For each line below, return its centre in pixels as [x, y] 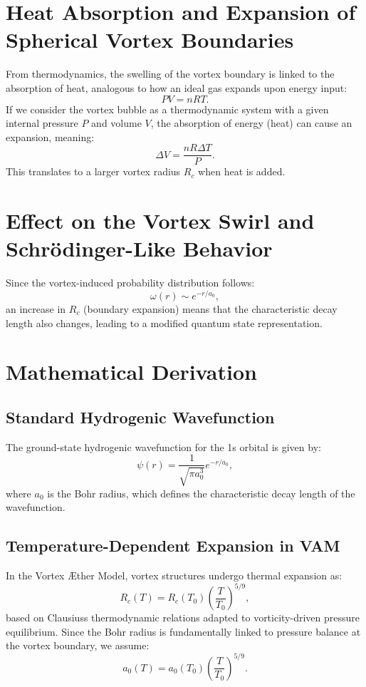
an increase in [36, 308]
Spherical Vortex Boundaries [150, 40]
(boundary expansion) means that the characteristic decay [210, 308]
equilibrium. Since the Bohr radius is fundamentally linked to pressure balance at [183, 631]
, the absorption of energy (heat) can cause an [251, 123]
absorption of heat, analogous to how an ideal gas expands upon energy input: [177, 87]
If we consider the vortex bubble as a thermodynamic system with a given [167, 109]
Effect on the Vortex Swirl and [160, 221]
